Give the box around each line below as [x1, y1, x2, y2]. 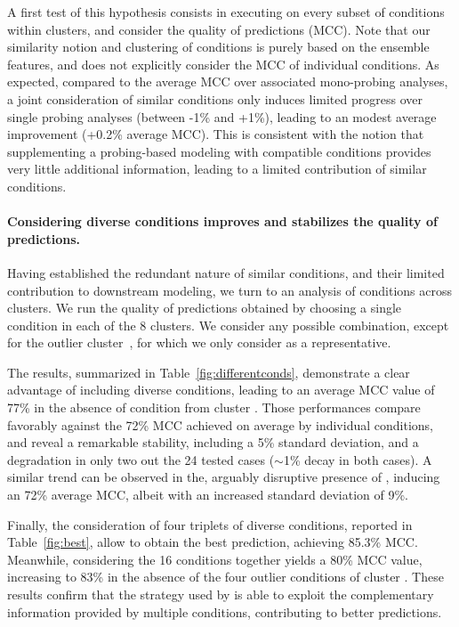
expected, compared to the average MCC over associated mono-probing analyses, [7, 72, 448, 91]
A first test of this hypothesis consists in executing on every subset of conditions [7, 3, 445, 20]
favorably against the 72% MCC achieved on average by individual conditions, [7, 415, 433, 434]
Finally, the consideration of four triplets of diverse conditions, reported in [7, 515, 413, 533]
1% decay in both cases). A [283, 450, 432, 468]
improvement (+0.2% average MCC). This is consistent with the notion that [7, 125, 424, 143]
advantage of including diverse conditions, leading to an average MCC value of [7, 380, 435, 399]
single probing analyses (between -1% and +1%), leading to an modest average [7, 107, 437, 126]
